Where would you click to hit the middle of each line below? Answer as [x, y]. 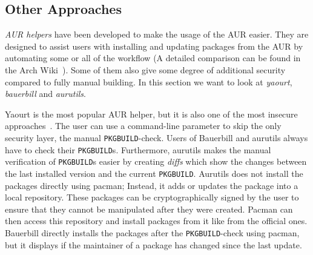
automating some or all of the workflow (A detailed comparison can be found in [153, 58]
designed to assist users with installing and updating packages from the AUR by [154, 46]
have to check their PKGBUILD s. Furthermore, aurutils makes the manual [138, 149]
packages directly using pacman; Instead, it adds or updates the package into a [152, 185]
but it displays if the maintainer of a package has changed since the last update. [153, 244]
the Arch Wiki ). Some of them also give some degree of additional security [145, 69]
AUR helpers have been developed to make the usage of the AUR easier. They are [157, 34]
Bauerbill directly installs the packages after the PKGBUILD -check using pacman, [152, 232]
